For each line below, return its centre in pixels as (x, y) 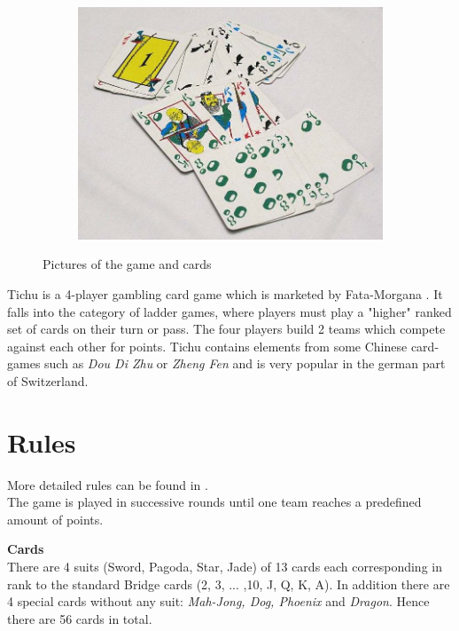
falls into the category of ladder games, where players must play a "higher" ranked (229, 311)
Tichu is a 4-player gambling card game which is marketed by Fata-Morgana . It (225, 293)
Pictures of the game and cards (127, 264)
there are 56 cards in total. (80, 618)
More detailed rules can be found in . (108, 484)
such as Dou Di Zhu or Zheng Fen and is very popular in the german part (245, 363)
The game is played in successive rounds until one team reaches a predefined (214, 502)
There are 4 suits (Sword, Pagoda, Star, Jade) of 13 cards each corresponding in (225, 566)
